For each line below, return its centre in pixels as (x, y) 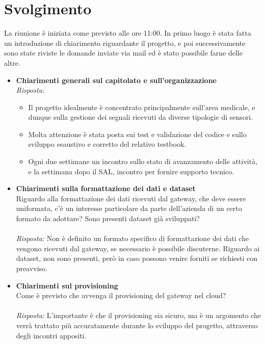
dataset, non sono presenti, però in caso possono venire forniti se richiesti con (137, 258)
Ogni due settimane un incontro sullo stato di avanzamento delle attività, (143, 161)
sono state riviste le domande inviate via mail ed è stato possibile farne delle (123, 53)
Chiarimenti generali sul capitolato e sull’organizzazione (116, 80)
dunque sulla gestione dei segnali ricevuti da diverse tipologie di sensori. (141, 117)
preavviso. (32, 268)
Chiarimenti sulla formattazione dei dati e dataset (106, 188)
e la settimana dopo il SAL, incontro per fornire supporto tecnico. (131, 171)
